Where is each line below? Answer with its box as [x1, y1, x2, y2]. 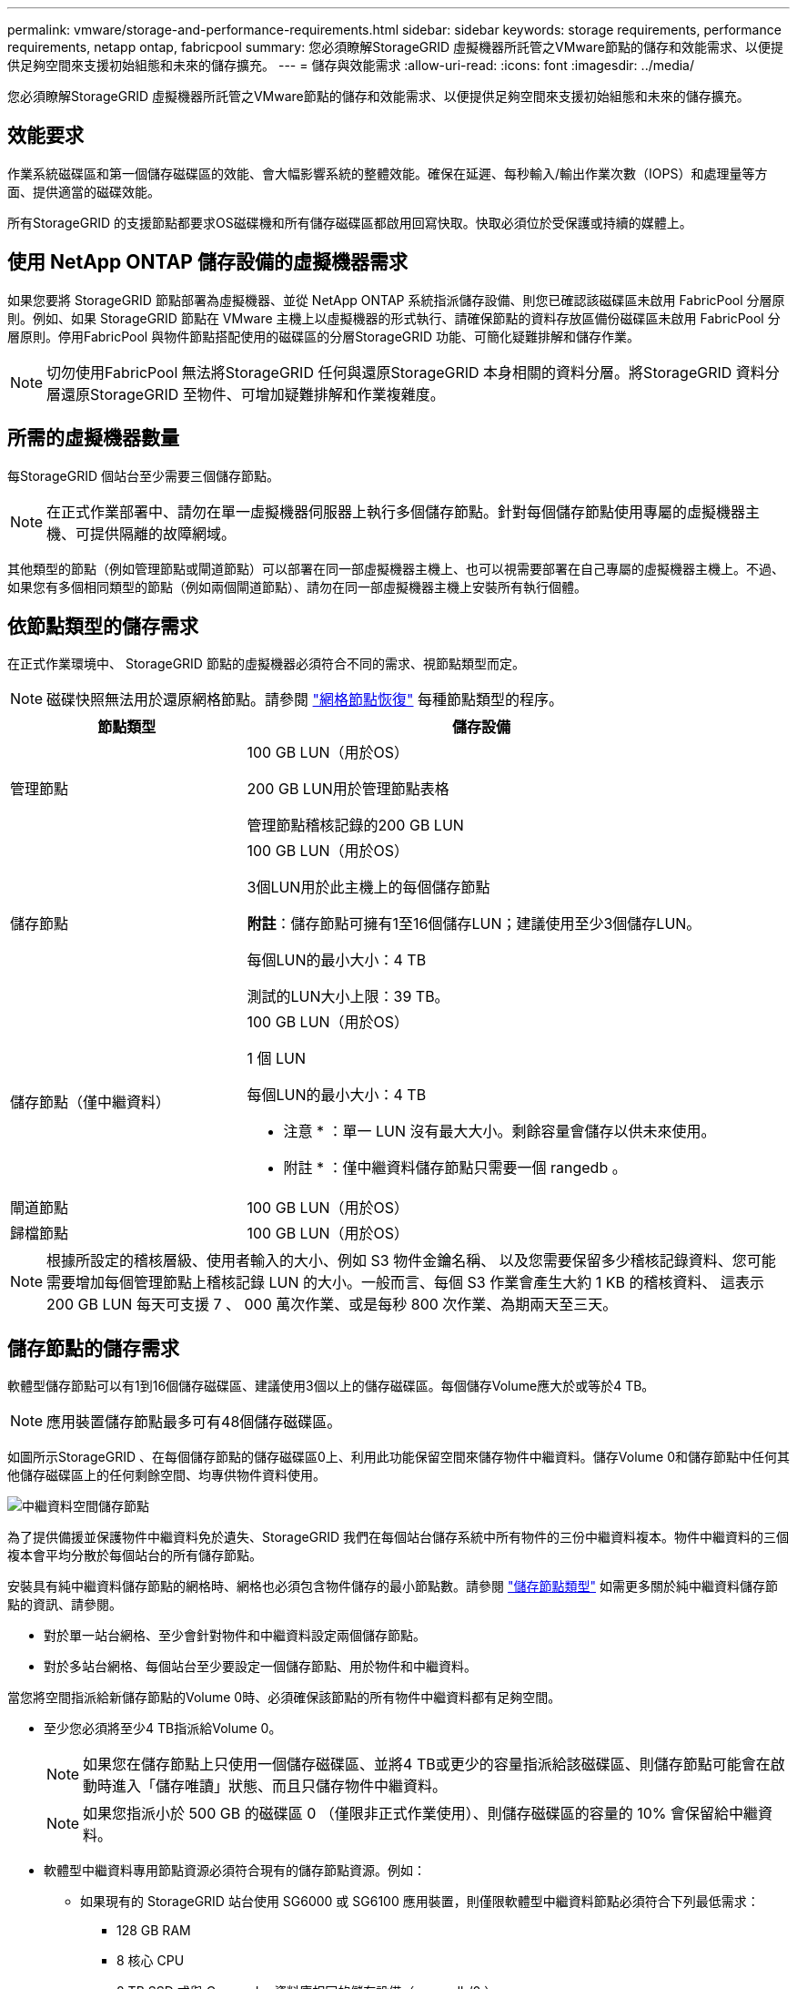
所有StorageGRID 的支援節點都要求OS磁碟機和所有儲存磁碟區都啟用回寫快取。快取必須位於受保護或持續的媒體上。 [7, 214, 692, 230]
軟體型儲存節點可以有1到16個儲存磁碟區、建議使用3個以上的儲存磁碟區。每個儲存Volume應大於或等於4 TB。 [7, 1378, 655, 1394]
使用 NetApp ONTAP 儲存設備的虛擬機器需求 [7, 250, 408, 274]
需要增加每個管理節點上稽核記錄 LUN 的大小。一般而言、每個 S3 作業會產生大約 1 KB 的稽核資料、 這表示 [46, 1273, 764, 1292]
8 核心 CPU [116, 1953, 185, 1969]
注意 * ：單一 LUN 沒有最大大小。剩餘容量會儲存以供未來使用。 [283, 1122, 716, 1141]
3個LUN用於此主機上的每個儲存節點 [247, 878, 490, 897]
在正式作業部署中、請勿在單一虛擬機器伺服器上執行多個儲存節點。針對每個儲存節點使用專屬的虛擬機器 [46, 502, 746, 521]
